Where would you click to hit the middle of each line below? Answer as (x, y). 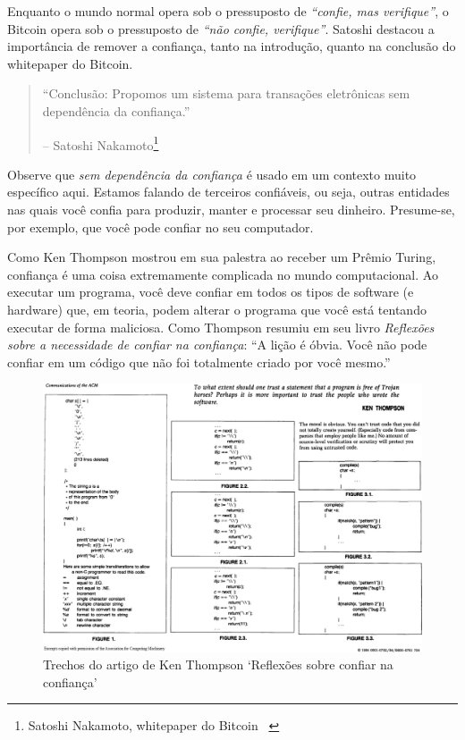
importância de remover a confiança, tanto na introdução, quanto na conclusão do (232, 46)
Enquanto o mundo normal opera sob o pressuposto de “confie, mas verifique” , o (228, 11)
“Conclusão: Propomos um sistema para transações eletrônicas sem (226, 93)
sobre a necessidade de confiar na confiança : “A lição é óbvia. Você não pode (217, 345)
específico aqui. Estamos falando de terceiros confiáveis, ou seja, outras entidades (228, 192)
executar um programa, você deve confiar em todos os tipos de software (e (211, 292)
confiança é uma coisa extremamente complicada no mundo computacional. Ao (223, 274)
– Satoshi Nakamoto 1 (101, 143)
